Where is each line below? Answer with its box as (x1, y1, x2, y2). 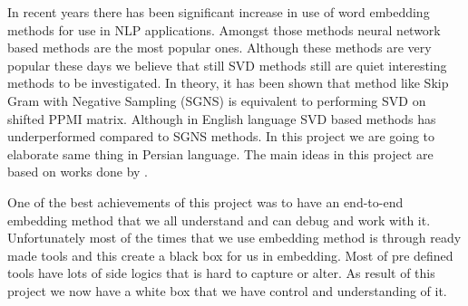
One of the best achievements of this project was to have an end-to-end (7, 192, 404, 211)
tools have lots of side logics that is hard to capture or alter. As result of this (7, 263, 435, 282)
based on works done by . (7, 162, 148, 181)
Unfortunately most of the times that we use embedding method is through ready (7, 228, 462, 247)
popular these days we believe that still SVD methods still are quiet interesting (7, 55, 447, 74)
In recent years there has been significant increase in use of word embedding (7, 3, 430, 21)
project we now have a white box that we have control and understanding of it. (7, 281, 447, 300)
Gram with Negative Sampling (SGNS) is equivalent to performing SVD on (7, 91, 426, 110)
